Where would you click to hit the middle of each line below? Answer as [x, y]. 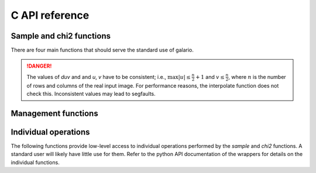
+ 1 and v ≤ [210, 77]
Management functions [55, 113]
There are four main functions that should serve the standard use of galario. [102, 50]
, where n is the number [257, 77]
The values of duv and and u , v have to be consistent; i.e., [96, 77]
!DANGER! [39, 66]
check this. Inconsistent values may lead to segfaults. [91, 94]
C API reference [50, 15]
